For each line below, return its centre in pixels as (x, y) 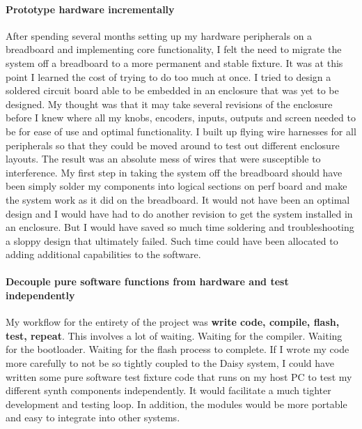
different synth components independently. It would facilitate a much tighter (168, 390)
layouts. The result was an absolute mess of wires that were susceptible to (163, 159)
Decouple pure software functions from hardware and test (147, 281)
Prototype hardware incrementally (90, 9)
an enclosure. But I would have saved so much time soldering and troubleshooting (180, 227)
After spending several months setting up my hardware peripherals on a (159, 35)
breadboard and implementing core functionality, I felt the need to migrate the (174, 49)
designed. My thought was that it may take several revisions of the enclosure (169, 104)
